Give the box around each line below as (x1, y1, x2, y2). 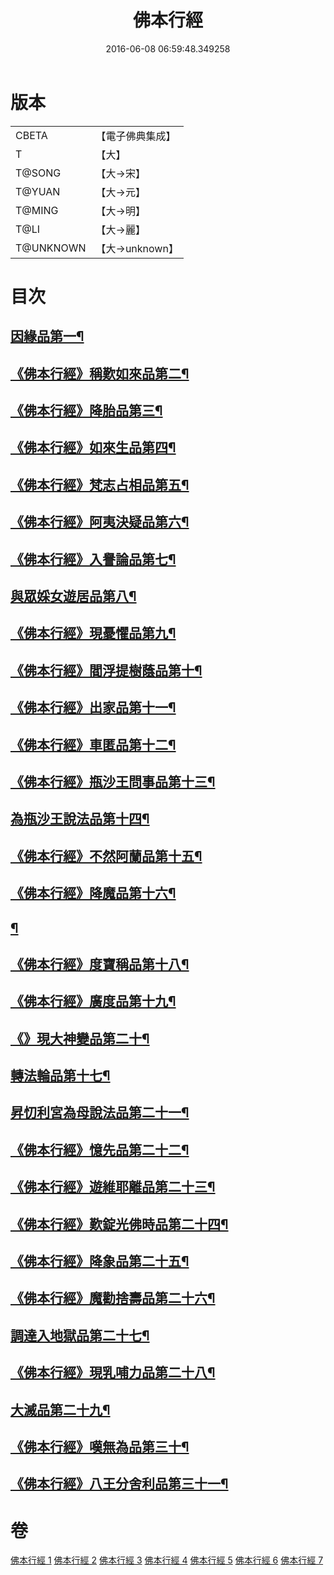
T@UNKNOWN (15, 241, 87, 255)
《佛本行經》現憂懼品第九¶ (10, 625, 177, 642)
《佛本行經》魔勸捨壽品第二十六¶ (10, 1290, 216, 1307)
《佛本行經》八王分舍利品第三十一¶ (10, 1476, 229, 1493)
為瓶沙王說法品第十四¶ (10, 811, 150, 828)
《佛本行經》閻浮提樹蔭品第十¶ (10, 662, 203, 679)
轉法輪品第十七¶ (10, 1067, 111, 1085)
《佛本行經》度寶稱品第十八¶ (10, 956, 190, 973)
